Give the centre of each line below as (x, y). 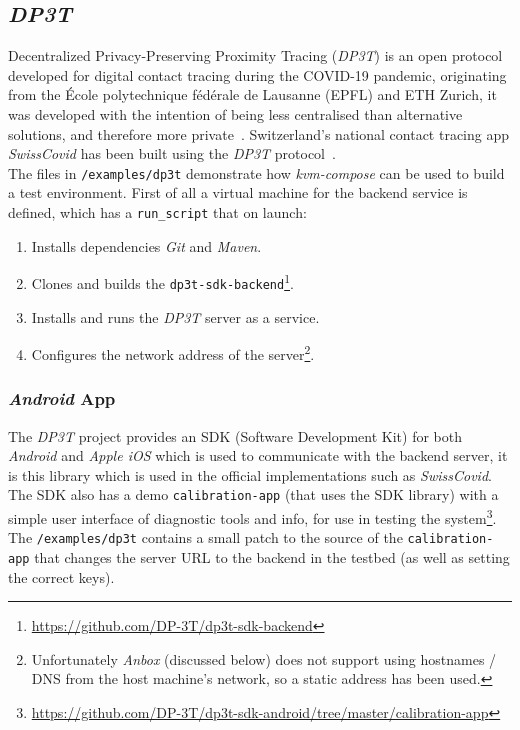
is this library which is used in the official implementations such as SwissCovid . (250, 474)
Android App (62, 398)
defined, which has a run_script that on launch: (157, 212)
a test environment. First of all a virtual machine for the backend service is (238, 192)
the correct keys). (61, 576)
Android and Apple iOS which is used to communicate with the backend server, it (258, 455)
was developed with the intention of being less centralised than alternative (235, 113)
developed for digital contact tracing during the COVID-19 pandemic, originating (257, 74)
